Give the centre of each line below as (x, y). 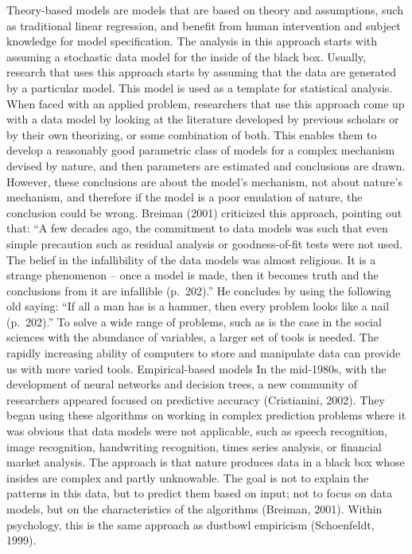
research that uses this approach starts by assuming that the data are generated (202, 72)
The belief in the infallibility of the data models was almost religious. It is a (191, 259)
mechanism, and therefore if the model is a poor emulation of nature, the (185, 197)
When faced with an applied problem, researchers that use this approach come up (206, 103)
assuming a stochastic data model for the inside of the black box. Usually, (187, 56)
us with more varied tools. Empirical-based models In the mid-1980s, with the (196, 368)
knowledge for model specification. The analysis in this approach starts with (192, 41)
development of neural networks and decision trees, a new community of (182, 384)
